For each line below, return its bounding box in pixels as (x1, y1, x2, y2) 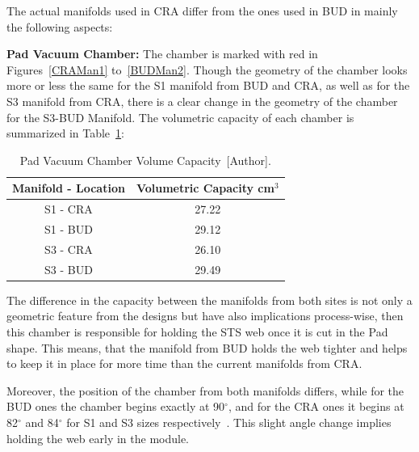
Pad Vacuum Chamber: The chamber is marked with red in (6, 45, 318, 62)
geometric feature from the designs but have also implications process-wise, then (6, 307, 404, 324)
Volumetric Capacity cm (136, 180, 274, 196)
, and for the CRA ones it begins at (228, 398, 404, 415)
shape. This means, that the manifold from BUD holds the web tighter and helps (6, 339, 408, 356)
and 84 (25, 413, 59, 430)
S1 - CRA (44, 201, 93, 218)
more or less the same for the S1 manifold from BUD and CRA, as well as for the (6, 77, 410, 94)
